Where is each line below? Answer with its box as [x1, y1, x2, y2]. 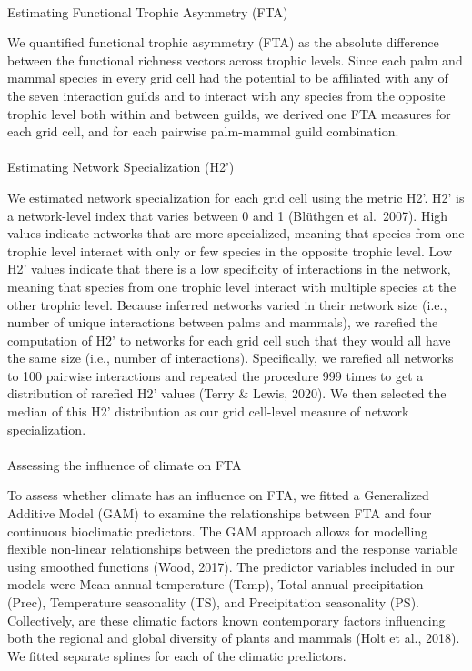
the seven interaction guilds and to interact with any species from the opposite [7, 85, 446, 105]
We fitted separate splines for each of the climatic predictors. [7, 646, 346, 665]
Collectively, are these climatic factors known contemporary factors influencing [7, 610, 446, 629]
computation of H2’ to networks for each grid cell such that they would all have [7, 330, 451, 349]
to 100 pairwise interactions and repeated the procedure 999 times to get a [7, 366, 424, 385]
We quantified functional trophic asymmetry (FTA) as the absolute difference [7, 33, 439, 52]
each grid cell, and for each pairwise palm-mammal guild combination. [7, 122, 399, 141]
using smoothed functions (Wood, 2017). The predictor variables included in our [7, 556, 455, 576]
